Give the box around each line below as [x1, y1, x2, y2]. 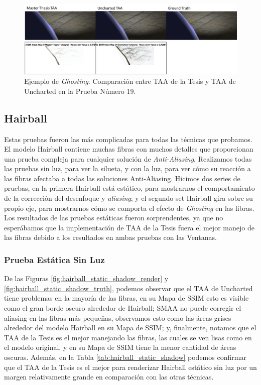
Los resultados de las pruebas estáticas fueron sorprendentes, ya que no [4, 212, 223, 223]
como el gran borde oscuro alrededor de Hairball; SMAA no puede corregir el [4, 303, 241, 313]
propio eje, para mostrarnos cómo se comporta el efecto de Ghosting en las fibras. [4, 202, 254, 213]
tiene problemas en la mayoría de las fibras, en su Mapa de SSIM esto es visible [4, 293, 249, 303]
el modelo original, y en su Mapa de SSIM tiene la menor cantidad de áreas [4, 342, 236, 352]
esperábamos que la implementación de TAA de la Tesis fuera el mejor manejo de [4, 222, 254, 232]
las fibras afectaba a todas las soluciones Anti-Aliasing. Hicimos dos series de [4, 173, 240, 183]
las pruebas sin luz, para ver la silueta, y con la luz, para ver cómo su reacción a [4, 163, 251, 174]
